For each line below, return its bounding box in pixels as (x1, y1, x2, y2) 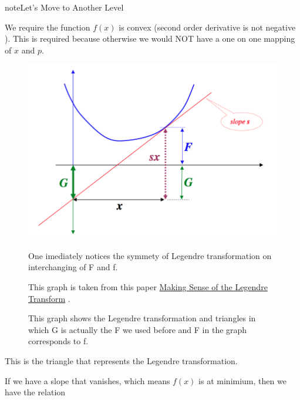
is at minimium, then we (198, 374, 286, 386)
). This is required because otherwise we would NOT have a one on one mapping (5, 32, 295, 45)
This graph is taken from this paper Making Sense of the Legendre (28, 281, 268, 293)
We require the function (5, 21, 90, 33)
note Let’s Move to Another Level (5, 1, 124, 13)
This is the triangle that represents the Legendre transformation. (5, 355, 238, 367)
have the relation (5, 386, 66, 398)
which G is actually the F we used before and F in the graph (28, 323, 247, 335)
